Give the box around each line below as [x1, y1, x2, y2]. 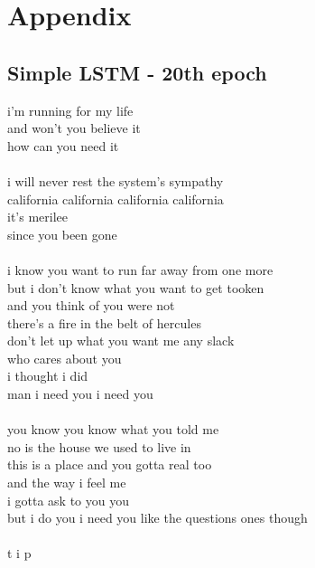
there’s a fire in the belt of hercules [7, 313, 201, 332]
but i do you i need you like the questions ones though [7, 508, 308, 527]
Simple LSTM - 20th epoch [7, 58, 267, 86]
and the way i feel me [7, 473, 126, 492]
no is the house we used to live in [7, 437, 191, 456]
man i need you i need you [7, 384, 153, 403]
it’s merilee [7, 207, 68, 226]
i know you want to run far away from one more [7, 260, 273, 279]
